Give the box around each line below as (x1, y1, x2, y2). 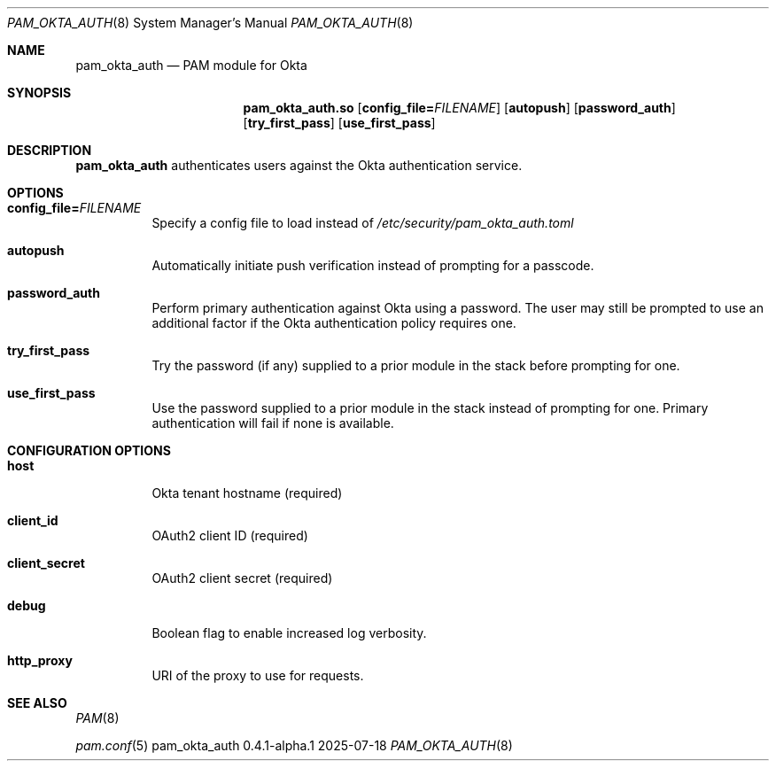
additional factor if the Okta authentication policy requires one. (151, 315, 516, 330)
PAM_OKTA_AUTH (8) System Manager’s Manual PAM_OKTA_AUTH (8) (7, 15, 414, 30)
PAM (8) (75, 710, 120, 725)
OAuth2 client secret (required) (151, 570, 333, 586)
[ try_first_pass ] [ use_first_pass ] (243, 115, 436, 130)
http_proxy (7, 653, 73, 668)
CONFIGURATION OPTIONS (7, 443, 171, 458)
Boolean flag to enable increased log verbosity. (151, 625, 427, 640)
